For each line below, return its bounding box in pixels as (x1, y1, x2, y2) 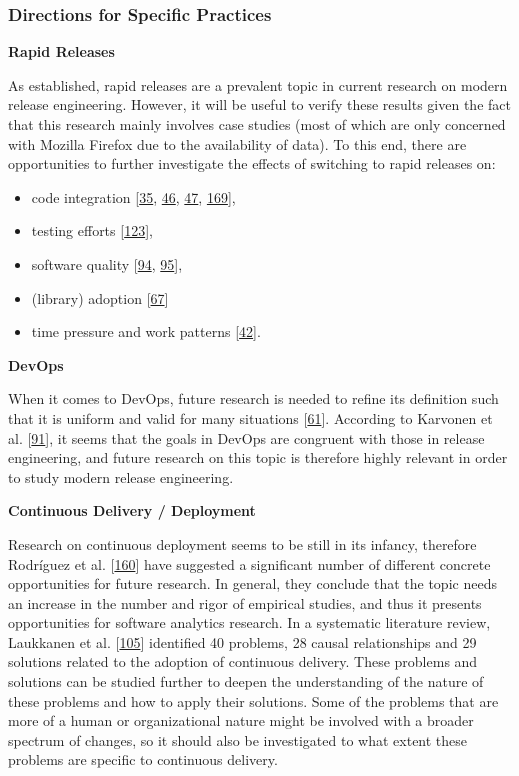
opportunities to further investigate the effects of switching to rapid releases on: (8, 153, 496, 174)
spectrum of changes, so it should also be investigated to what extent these (8, 729, 468, 750)
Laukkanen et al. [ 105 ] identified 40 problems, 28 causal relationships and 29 (8, 631, 477, 652)
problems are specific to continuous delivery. (8, 749, 278, 770)
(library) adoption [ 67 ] (31, 287, 169, 308)
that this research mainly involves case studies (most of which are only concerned (8, 114, 506, 134)
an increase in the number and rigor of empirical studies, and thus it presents (8, 592, 482, 613)
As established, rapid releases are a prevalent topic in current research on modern (8, 74, 508, 95)
